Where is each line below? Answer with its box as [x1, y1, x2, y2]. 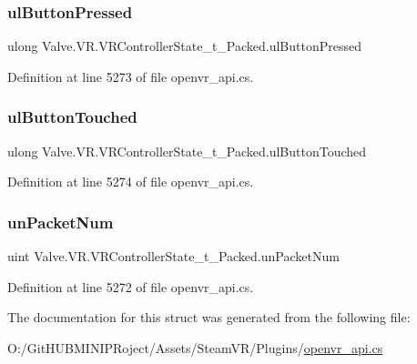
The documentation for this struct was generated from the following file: [7, 308, 411, 327]
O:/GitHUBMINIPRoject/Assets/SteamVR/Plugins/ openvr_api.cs [7, 338, 383, 357]
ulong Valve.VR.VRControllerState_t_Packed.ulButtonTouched [7, 141, 367, 160]
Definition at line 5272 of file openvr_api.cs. [7, 277, 254, 296]
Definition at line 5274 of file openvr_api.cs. [7, 172, 254, 191]
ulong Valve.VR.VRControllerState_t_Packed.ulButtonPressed [7, 36, 362, 56]
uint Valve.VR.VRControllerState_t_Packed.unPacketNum [7, 247, 340, 266]
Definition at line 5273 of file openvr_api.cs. [7, 66, 254, 86]
